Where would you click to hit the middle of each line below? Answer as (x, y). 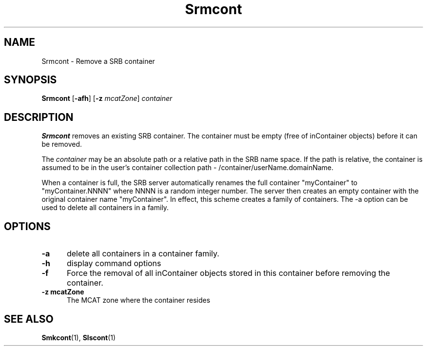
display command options (114, 263)
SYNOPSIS (30, 80)
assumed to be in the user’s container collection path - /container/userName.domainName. (188, 168)
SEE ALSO (29, 319)
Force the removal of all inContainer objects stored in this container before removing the (228, 273)
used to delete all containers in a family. (105, 208)
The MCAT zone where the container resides (139, 300)
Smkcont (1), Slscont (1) (79, 337)
